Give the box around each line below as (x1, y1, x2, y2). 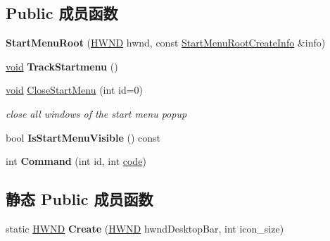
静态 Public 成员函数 (6, 188, 153, 210)
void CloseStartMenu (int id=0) (6, 82, 144, 97)
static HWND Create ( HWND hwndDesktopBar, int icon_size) (6, 221, 284, 235)
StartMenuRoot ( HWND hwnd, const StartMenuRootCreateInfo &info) (6, 35, 326, 50)
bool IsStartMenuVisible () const (6, 130, 161, 144)
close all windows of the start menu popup (6, 106, 187, 121)
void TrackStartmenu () (6, 58, 118, 73)
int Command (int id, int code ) (6, 154, 146, 168)
